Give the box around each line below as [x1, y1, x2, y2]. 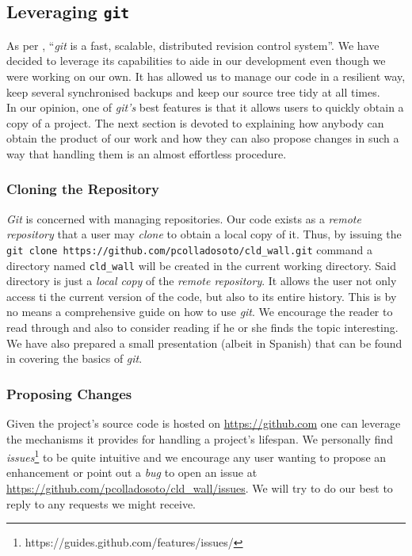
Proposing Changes [6, 383, 132, 403]
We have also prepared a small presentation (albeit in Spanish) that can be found [6, 334, 402, 351]
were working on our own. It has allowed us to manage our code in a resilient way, [6, 67, 406, 84]
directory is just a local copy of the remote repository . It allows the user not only [6, 272, 397, 289]
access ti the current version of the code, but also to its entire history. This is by [6, 288, 397, 304]
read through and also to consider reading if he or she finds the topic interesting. [6, 319, 399, 336]
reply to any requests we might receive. [6, 495, 196, 512]
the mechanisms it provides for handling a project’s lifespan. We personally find [6, 430, 393, 447]
